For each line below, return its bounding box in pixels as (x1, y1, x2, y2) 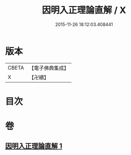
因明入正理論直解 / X (41, 4, 126, 16)
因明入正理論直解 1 (5, 142, 62, 150)
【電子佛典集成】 (28, 64, 69, 71)
